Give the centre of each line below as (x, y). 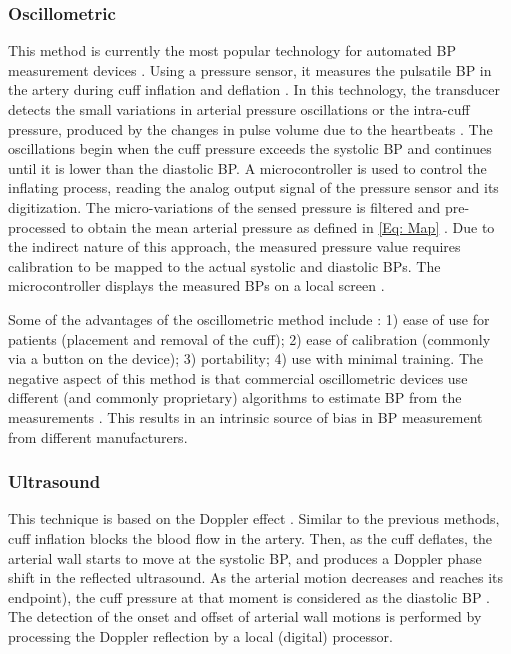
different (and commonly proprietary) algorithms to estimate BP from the (235, 397)
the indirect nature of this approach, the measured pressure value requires (234, 246)
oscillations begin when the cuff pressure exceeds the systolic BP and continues (250, 148)
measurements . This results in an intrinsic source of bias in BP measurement (245, 416)
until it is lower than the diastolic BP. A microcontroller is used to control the (247, 167)
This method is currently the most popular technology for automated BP (232, 50)
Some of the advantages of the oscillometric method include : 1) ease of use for (249, 318)
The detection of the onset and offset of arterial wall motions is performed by (245, 616)
